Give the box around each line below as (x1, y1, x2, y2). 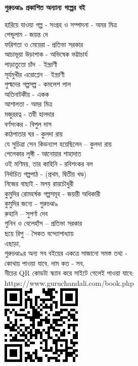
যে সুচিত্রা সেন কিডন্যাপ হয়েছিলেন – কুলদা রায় (5, 138, 112, 149)
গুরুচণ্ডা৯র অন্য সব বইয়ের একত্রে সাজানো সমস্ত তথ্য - (5, 248, 127, 258)
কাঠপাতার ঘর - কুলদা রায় (5, 128, 63, 139)
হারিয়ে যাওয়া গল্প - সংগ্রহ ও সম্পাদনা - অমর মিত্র (5, 19, 117, 29)
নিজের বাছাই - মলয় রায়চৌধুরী (5, 178, 74, 189)
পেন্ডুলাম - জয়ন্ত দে (5, 29, 48, 40)
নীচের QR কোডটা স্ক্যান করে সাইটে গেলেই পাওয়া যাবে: (5, 268, 134, 278)
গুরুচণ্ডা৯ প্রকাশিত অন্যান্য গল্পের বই (5, 2, 85, 12)
